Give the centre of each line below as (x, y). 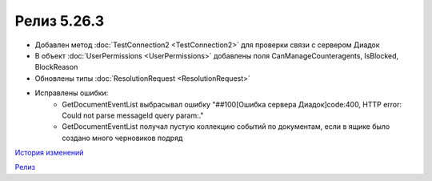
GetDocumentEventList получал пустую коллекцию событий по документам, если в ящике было (226, 127)
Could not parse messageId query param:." (133, 115)
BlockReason (56, 67)
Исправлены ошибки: (72, 93)
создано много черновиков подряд (122, 138)
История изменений (49, 153)
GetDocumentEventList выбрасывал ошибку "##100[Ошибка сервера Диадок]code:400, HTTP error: (232, 104)
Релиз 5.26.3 (59, 21)
